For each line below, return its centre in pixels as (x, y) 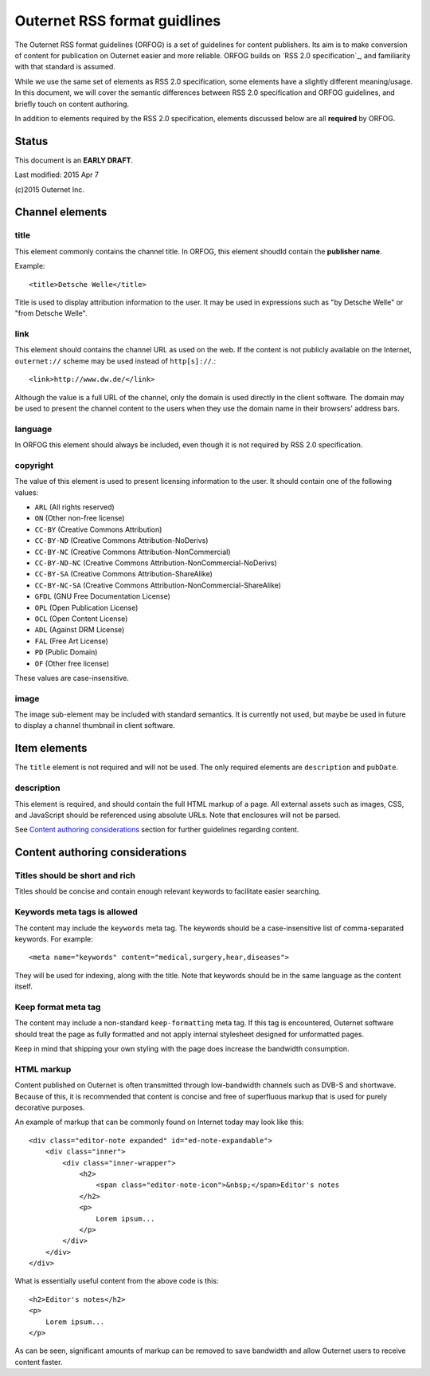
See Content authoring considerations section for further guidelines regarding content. (157, 830)
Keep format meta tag (58, 1007)
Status (31, 141)
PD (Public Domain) (66, 652)
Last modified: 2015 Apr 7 (57, 175)
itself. (24, 987)
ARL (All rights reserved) (74, 507)
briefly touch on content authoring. (72, 104)
